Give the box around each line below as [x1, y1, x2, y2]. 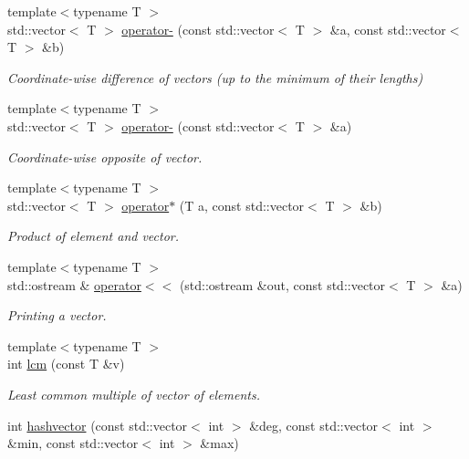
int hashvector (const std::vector [7, 415, 188, 434]
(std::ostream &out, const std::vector [179, 275, 386, 294]
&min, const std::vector [7, 433, 139, 453]
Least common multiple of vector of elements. [7, 384, 260, 403]
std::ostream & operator [7, 275, 141, 294]
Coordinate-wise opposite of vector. [7, 147, 203, 166]
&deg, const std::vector [249, 415, 379, 434]
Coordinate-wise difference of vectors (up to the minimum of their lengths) [7, 68, 423, 87]
